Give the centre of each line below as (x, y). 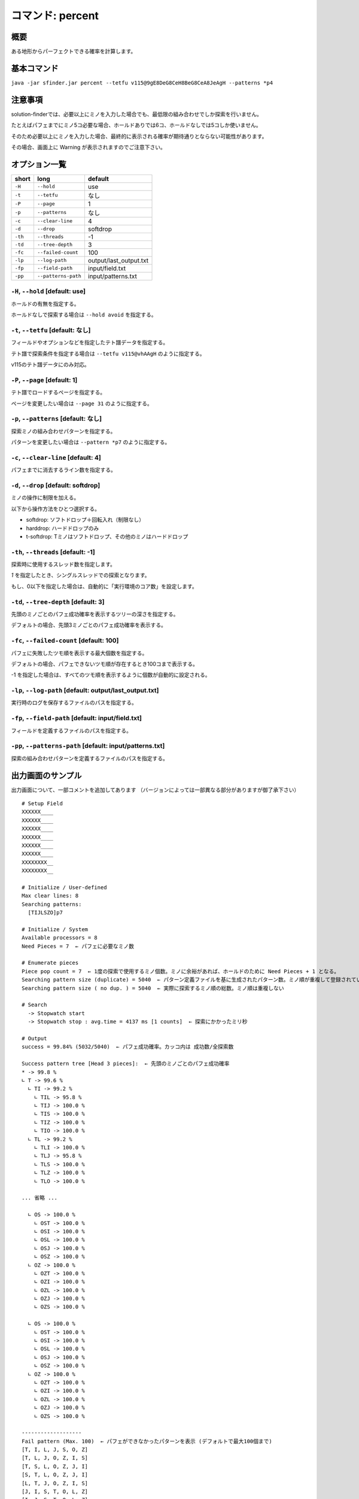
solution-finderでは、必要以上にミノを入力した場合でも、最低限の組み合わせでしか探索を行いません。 (137, 114)
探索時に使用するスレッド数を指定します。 (63, 564)
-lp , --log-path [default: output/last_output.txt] (85, 691)
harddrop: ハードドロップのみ (63, 528)
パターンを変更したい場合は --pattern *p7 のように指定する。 (91, 442)
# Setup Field (42, 804)
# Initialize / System (55, 929)
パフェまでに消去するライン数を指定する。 (63, 470)
